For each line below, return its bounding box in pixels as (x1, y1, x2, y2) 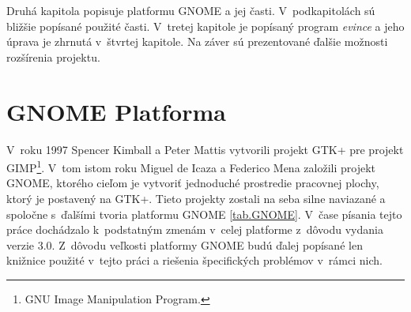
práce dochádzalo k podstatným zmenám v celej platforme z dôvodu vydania (6, 221, 383, 238)
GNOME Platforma (6, 95, 226, 127)
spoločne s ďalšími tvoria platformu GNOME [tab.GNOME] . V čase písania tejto (6, 205, 402, 222)
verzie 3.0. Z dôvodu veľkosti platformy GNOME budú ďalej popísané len (6, 236, 363, 253)
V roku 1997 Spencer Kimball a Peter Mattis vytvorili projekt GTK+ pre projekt (6, 141, 404, 157)
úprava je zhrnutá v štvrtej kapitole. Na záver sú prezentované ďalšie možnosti (6, 33, 388, 50)
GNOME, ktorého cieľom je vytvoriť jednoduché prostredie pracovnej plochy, (6, 175, 379, 191)
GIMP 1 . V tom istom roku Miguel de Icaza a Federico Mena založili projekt (6, 157, 375, 175)
